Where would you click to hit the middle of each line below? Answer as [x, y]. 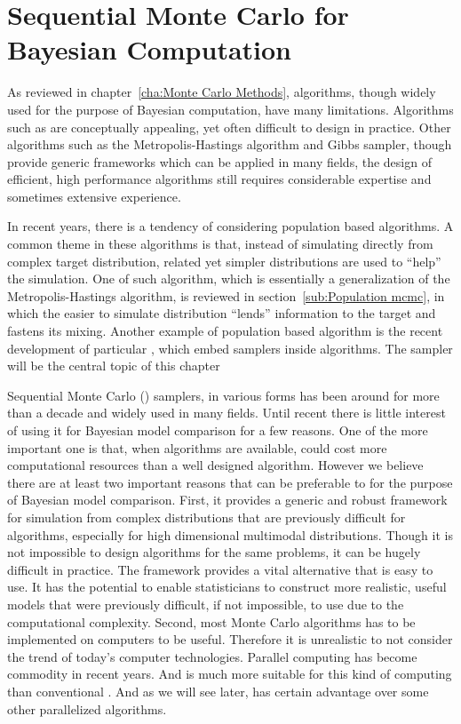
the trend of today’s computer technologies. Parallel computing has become [212, 656]
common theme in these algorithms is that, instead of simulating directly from [220, 244]
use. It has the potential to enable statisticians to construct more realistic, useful [227, 587]
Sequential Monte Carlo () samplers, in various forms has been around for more [223, 395]
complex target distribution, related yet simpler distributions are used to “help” [224, 261]
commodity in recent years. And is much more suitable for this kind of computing [230, 674]
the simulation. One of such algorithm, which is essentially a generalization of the [229, 278]
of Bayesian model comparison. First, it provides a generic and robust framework [227, 500]
